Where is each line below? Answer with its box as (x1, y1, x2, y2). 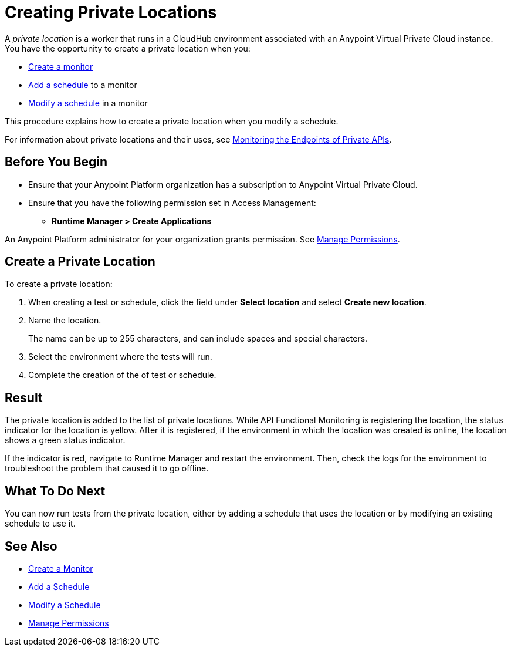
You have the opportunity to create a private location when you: (5, 43, 251, 53)
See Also (5, 538, 57, 554)
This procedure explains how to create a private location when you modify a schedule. (5, 116, 339, 126)
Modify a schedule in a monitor (28, 97, 148, 108)
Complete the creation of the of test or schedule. (28, 370, 216, 380)
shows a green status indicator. (5, 435, 126, 446)
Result (5, 390, 43, 405)
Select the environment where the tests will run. (28, 352, 212, 362)
